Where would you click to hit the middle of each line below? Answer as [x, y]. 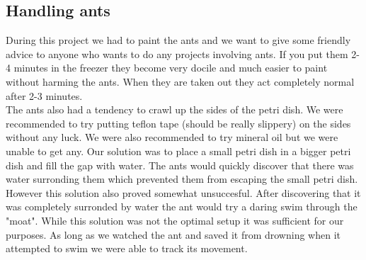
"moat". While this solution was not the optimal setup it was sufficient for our [175, 220]
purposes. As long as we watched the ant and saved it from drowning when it [173, 234]
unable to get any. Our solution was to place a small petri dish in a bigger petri [178, 151]
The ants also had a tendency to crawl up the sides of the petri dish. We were [175, 109]
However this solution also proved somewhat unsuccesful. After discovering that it [183, 192]
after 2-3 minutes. [44, 95]
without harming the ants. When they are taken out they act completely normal [180, 81]
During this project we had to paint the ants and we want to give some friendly [178, 40]
